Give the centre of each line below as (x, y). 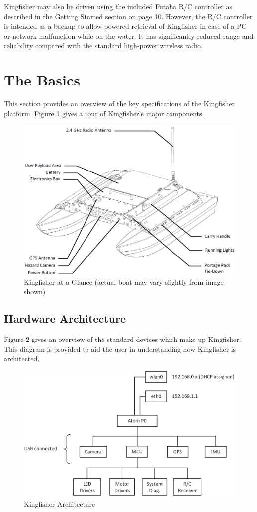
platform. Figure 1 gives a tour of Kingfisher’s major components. (104, 113)
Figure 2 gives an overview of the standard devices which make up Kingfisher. (123, 339)
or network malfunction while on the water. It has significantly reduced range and (129, 36)
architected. (22, 359)
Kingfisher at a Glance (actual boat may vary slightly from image (124, 282)
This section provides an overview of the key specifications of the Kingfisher (120, 104)
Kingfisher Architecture (60, 504)
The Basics (42, 80)
